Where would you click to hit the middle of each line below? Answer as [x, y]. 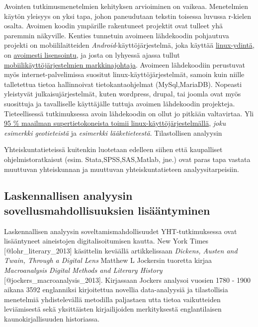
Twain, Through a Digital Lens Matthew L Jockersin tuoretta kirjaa [108, 260]
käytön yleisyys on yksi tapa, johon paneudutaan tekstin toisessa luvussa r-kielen [128, 16]
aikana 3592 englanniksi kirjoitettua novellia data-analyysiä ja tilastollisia [116, 289]
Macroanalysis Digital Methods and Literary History [83, 270]
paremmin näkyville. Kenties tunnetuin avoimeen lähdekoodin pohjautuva [117, 35]
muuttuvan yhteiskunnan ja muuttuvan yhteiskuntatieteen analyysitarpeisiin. [122, 169]
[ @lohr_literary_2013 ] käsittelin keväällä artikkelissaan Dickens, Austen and [121, 250]
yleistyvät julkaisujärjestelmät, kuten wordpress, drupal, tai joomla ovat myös [123, 94]
